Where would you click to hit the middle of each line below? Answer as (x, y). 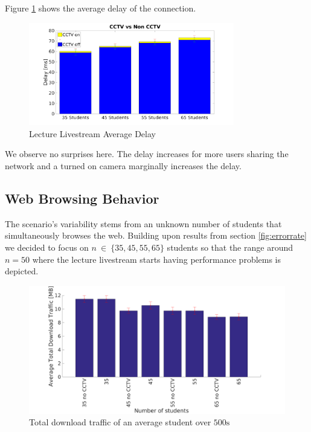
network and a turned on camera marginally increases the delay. (123, 165)
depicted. (22, 271)
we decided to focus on (47, 247)
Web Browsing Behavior (82, 198)
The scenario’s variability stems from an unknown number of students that (143, 223)
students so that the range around (230, 247)
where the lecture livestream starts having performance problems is (157, 259)
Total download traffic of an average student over (120, 422)
